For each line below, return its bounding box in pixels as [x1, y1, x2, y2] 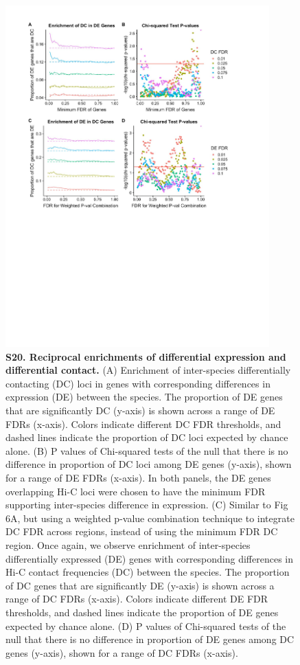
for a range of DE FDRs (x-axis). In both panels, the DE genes [5, 471, 271, 485]
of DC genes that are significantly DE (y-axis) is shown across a [5, 578, 275, 592]
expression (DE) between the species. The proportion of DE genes [5, 390, 283, 404]
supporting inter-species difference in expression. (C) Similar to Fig [5, 497, 288, 512]
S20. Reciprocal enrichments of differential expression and [5, 349, 286, 363]
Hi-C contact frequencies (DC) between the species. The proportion [5, 565, 290, 579]
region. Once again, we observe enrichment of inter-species [5, 538, 251, 552]
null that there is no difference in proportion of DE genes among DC [5, 632, 295, 646]
